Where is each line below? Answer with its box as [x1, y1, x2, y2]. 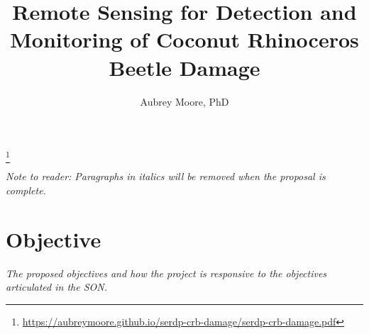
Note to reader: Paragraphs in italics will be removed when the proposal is [6, 169, 326, 184]
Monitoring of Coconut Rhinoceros [10, 25, 359, 54]
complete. [6, 183, 46, 198]
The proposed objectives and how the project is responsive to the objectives [6, 265, 327, 280]
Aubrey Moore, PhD [140, 94, 229, 108]
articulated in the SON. [6, 279, 107, 294]
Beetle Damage [109, 52, 260, 82]
